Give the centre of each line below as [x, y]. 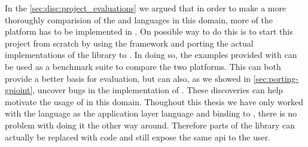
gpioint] [19, 90]
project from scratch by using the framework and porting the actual [129, 43]
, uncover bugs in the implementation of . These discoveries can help [158, 90]
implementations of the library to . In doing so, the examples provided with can [151, 55]
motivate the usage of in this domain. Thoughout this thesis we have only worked [154, 101]
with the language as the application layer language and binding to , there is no [151, 113]
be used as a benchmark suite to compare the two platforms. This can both [143, 66]
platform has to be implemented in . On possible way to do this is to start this [149, 31]
